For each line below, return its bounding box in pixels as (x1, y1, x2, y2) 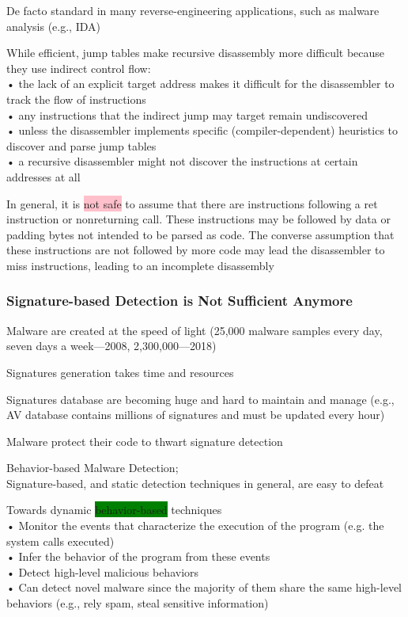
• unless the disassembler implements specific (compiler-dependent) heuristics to (6, 122, 399, 139)
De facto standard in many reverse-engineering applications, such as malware (6, 2, 380, 18)
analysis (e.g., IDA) (6, 17, 100, 34)
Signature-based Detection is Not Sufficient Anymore (6, 291, 353, 310)
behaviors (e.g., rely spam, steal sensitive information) (6, 595, 269, 611)
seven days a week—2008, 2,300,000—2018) (6, 337, 217, 354)
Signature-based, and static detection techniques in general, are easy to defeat (6, 474, 384, 491)
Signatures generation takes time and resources (6, 364, 234, 380)
